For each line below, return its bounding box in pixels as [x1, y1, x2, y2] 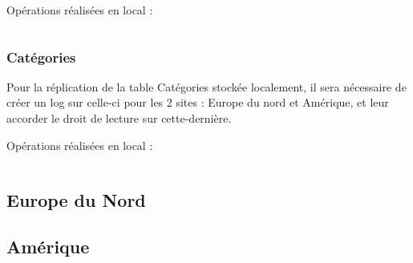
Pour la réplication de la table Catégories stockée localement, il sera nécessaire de [6, 78, 407, 95]
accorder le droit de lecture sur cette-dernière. [6, 110, 232, 126]
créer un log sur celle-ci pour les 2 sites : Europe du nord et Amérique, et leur [6, 94, 389, 111]
